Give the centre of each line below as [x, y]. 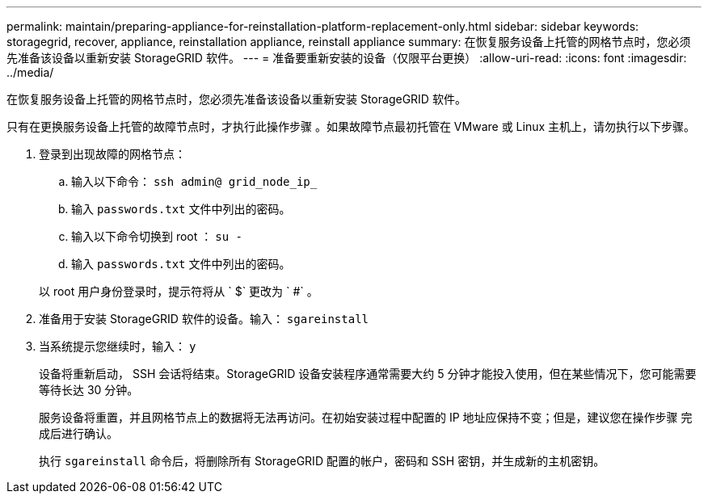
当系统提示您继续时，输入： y [118, 346]
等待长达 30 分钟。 [89, 390]
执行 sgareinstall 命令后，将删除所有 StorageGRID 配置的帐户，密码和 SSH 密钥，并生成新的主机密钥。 [322, 461]
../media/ [30, 72]
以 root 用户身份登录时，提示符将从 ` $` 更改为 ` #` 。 [179, 291]
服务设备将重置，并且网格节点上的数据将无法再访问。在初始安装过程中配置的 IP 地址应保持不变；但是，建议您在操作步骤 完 [366, 417]
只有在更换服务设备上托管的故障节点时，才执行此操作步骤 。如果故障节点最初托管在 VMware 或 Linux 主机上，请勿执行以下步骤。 [351, 126]
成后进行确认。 [78, 433]
